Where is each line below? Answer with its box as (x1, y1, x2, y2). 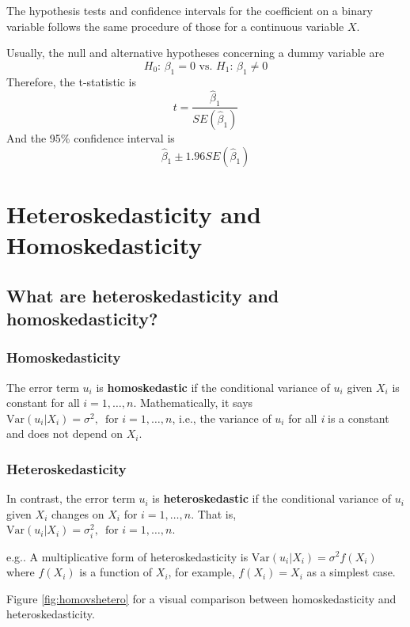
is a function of (79, 564, 153, 580)
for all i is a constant (288, 409, 389, 426)
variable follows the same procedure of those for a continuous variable (6, 17, 344, 34)
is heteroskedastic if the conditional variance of (152, 490, 391, 507)
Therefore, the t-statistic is (6, 73, 137, 89)
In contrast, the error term (6, 490, 135, 507)
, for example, (168, 564, 235, 580)
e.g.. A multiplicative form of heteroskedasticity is (6, 548, 249, 564)
